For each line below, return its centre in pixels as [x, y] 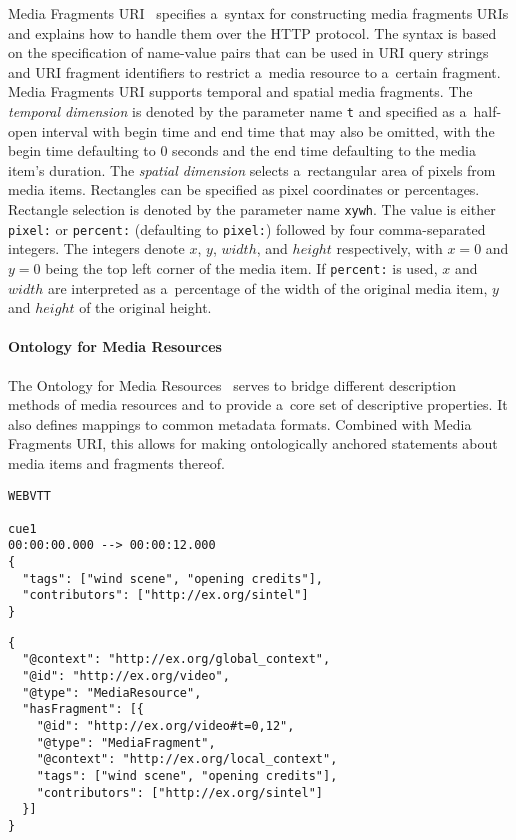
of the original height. [145, 307]
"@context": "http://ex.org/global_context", [176, 659]
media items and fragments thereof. [116, 462]
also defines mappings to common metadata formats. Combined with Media [240, 423]
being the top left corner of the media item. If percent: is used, [241, 267]
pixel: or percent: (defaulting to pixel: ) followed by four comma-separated [247, 228]
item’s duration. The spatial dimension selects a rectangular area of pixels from [252, 169]
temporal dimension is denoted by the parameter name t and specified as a [237, 110]
